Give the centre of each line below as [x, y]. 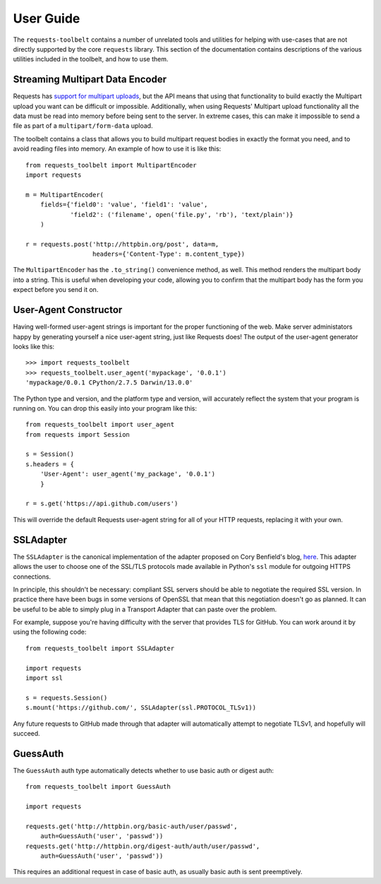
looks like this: [34, 346]
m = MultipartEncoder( [65, 195]
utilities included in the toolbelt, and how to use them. [91, 59]
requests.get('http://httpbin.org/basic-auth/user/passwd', [132, 826]
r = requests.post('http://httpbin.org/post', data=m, [122, 244]
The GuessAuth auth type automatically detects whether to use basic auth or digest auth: [144, 770]
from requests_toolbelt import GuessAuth [98, 787]
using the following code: [50, 632]
